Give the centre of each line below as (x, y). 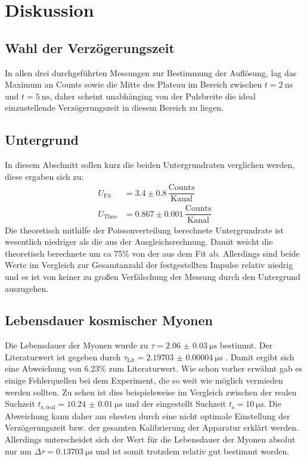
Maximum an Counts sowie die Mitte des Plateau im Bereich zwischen (134, 84)
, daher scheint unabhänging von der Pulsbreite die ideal (153, 96)
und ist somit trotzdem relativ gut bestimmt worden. (193, 451)
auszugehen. (27, 288)
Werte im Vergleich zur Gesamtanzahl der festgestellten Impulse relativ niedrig (149, 265)
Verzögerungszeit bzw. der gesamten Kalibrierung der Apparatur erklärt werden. (152, 427)
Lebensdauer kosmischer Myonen (109, 320)
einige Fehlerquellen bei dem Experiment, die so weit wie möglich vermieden (144, 380)
